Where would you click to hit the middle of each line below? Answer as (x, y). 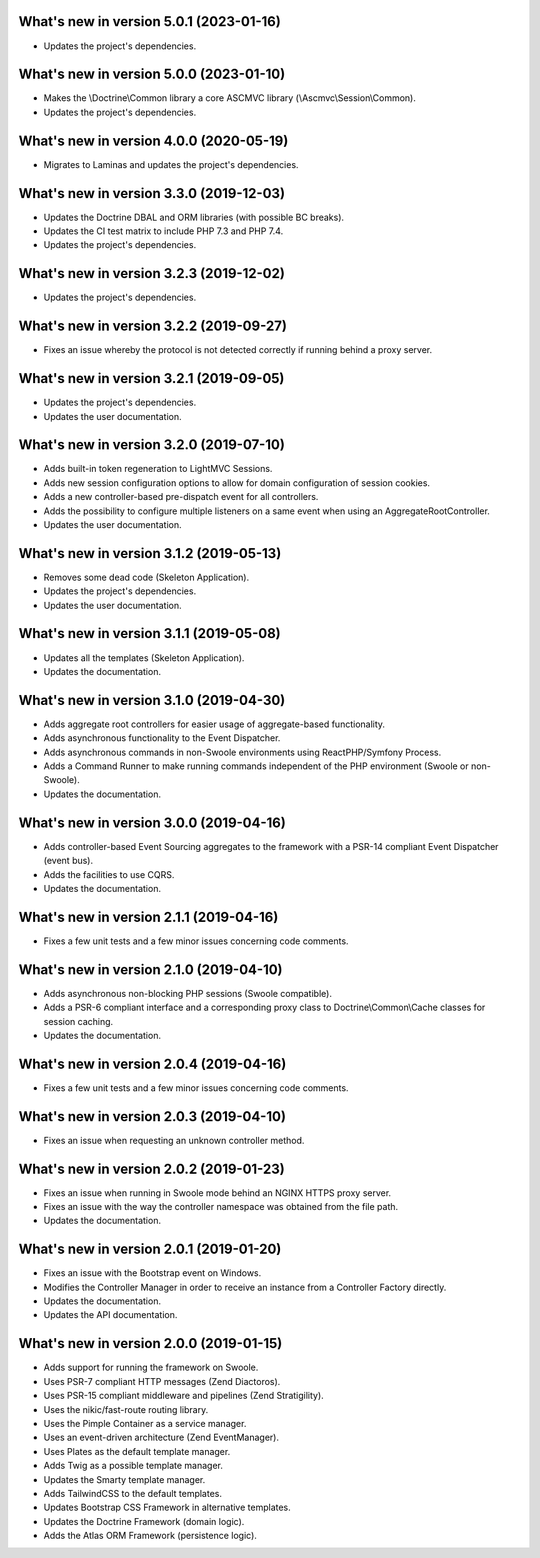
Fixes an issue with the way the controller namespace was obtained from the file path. (221, 1206)
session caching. (78, 1021)
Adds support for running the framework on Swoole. (151, 1367)
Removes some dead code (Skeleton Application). (146, 577)
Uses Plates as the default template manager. (137, 1451)
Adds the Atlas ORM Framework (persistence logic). (150, 1536)
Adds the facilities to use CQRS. (109, 874)
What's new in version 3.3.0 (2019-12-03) (151, 193)
